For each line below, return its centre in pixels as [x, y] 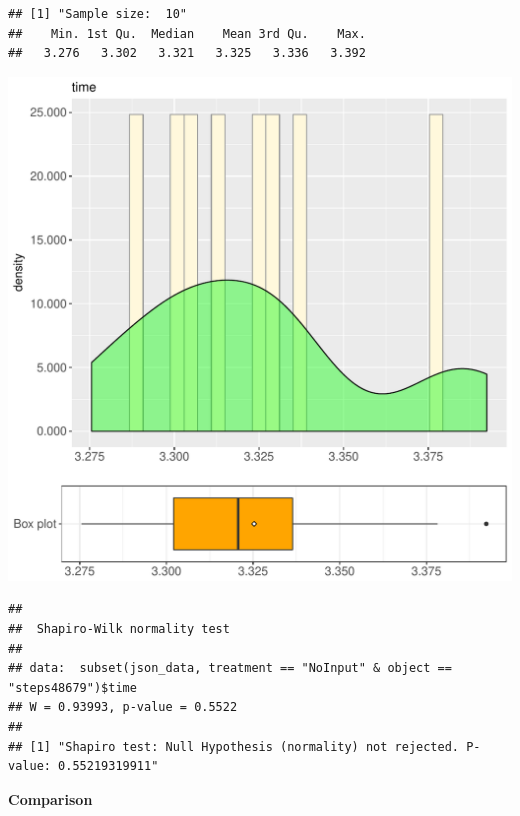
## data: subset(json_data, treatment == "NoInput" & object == [230, 668]
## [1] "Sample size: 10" [97, 14]
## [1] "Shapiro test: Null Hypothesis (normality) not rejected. [234, 746]
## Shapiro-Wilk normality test [119, 628]
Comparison [50, 798]
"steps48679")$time [72, 687]
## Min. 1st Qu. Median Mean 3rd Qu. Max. [187, 33]
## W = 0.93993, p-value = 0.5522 [123, 707]
